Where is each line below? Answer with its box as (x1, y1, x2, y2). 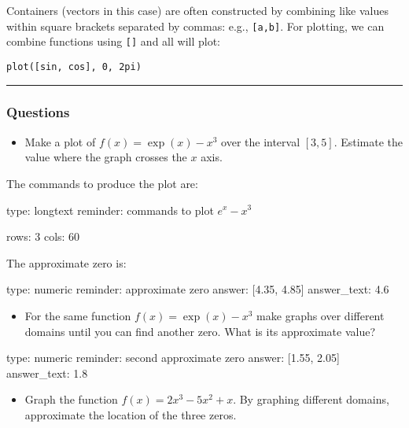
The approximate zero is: (6, 254, 127, 271)
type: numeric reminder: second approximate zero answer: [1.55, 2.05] (6, 349, 340, 366)
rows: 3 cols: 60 (6, 228, 80, 245)
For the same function (24, 307, 131, 323)
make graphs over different (256, 307, 385, 323)
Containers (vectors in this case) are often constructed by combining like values (6, 2, 389, 18)
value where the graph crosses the (24, 149, 187, 165)
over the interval (221, 133, 300, 149)
